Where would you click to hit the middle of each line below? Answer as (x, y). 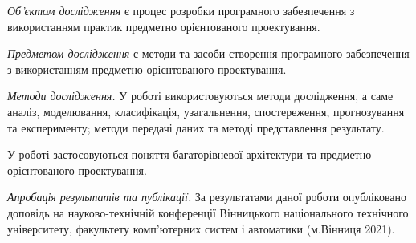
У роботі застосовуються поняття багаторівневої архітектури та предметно (190, 154)
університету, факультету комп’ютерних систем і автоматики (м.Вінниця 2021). (201, 228)
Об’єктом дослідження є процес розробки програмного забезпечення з (181, 10)
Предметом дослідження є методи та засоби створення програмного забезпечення (208, 53)
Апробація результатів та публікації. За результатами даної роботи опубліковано (207, 197)
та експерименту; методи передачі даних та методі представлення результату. (196, 127)
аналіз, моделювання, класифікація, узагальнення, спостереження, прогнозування (206, 111)
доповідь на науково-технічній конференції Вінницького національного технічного (208, 212)
